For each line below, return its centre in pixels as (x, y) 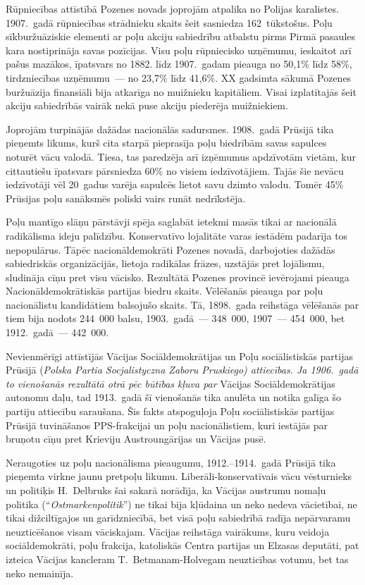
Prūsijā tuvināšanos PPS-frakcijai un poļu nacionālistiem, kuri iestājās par (167, 425)
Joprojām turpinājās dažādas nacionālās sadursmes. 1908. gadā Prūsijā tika (170, 129)
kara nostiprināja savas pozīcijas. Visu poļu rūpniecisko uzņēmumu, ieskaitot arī (179, 50)
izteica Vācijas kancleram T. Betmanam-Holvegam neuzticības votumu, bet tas (177, 559)
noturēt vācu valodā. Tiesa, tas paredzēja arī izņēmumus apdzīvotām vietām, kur (181, 156)
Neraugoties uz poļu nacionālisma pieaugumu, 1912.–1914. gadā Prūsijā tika (171, 462)
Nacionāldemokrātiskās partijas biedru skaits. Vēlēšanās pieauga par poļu (165, 291)
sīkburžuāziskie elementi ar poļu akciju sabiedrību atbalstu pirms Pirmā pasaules (181, 36)
